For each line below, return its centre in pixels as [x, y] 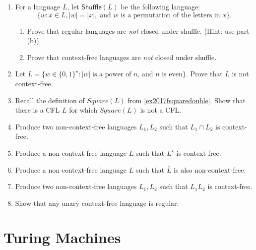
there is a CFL [37, 110]
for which [83, 110]
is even [172, 75]
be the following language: [160, 6]
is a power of [112, 75]
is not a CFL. [161, 110]
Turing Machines [62, 237]
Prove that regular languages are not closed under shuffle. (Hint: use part [138, 31]
